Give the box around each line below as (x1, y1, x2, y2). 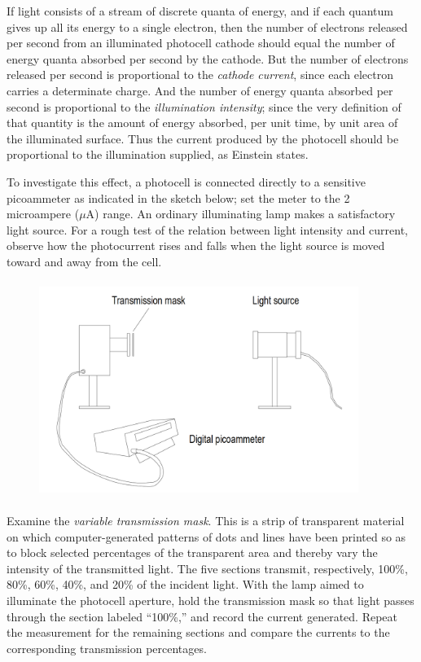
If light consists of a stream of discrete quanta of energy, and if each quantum (7, 2, 393, 19)
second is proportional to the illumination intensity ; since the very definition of (7, 98, 401, 115)
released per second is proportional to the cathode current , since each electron (7, 66, 393, 83)
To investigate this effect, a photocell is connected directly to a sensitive (7, 173, 366, 190)
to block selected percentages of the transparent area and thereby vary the (7, 544, 378, 561)
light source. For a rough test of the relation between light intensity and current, (7, 221, 409, 238)
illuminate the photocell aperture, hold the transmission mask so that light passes (7, 592, 414, 609)
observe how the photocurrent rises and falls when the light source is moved (7, 237, 385, 254)
